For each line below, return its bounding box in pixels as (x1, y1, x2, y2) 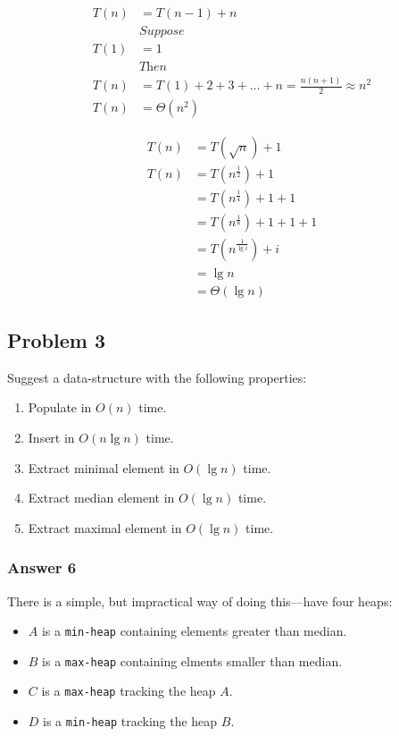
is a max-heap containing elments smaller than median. (42, 651, 343, 670)
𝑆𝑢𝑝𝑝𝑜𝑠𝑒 (139, 25, 185, 38)
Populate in (28, 398, 92, 417)
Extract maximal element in (28, 518, 182, 537)
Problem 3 (7, 326, 105, 353)
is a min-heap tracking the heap (43, 712, 218, 731)
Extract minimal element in (28, 458, 179, 477)
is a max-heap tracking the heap (41, 681, 216, 700)
